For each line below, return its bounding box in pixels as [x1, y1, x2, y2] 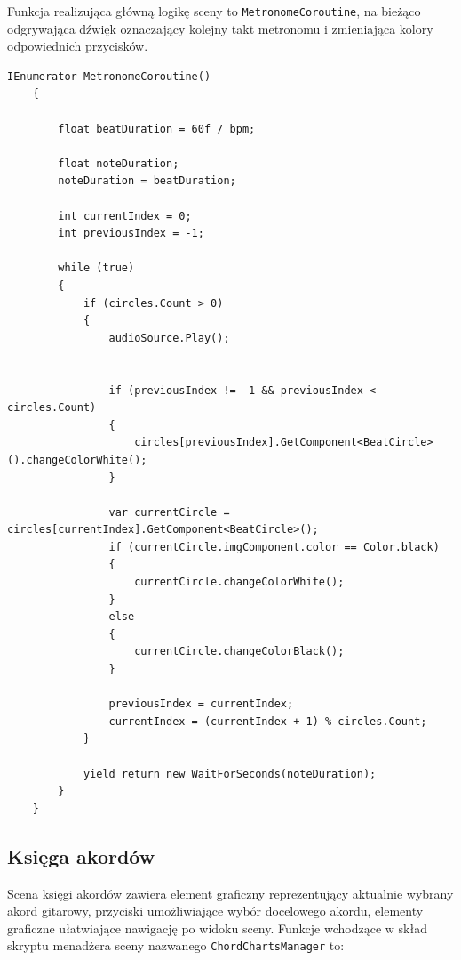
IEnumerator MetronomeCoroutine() [7, 69, 211, 83]
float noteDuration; [58, 157, 179, 170]
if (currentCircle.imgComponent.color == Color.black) [108, 540, 440, 553]
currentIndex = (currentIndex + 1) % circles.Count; [108, 714, 427, 728]
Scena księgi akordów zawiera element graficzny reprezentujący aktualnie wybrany [7, 883, 454, 902]
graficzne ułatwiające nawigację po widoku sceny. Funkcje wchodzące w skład [7, 918, 427, 937]
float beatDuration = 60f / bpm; [58, 122, 256, 135]
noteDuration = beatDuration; [58, 174, 236, 188]
